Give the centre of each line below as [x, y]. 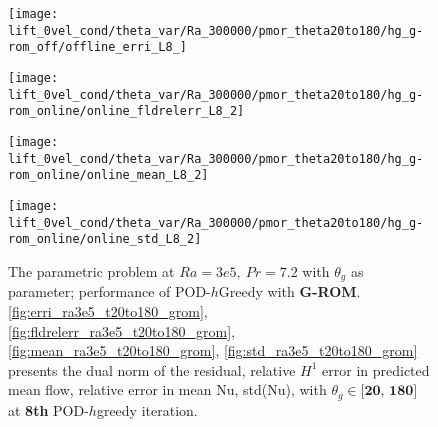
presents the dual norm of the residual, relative [152, 369]
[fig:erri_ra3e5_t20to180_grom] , [108, 310]
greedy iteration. [147, 409]
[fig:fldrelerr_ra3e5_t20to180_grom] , [121, 330]
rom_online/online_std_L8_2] [105, 239]
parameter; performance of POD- [109, 291]
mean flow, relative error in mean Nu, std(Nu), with [167, 389]
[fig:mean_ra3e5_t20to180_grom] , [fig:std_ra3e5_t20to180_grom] [213, 350]
